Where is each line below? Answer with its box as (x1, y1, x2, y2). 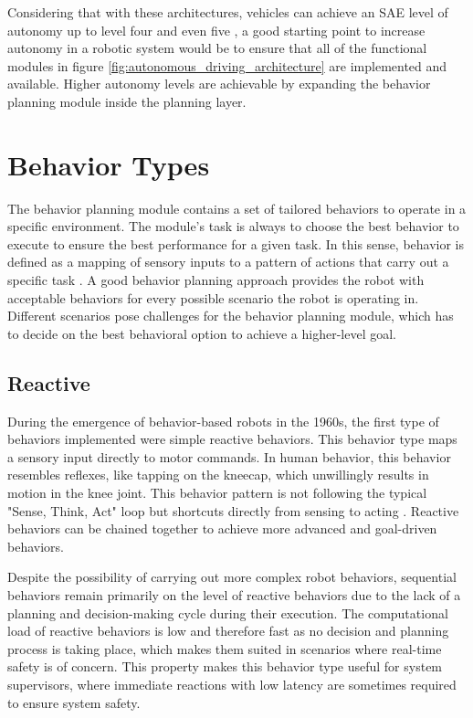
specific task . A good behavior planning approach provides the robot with (7, 270, 425, 290)
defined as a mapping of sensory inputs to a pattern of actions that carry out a (7, 252, 449, 271)
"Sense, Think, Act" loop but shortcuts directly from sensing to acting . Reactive (7, 501, 459, 520)
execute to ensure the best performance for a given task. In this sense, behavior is (7, 234, 465, 253)
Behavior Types (7, 145, 210, 183)
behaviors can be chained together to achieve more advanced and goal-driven (7, 519, 437, 538)
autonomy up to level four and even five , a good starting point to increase (7, 20, 426, 39)
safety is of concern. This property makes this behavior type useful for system (7, 657, 443, 676)
